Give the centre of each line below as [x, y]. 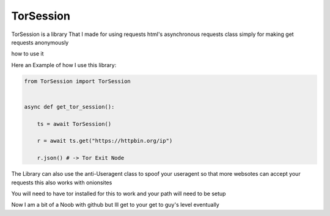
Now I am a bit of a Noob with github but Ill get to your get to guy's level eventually [115, 205]
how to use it [28, 54]
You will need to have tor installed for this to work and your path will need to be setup [119, 193]
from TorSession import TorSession [77, 81]
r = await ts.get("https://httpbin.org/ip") [105, 141]
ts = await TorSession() [74, 124]
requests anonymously [40, 42]
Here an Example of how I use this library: [64, 65]
